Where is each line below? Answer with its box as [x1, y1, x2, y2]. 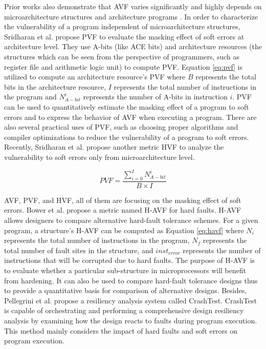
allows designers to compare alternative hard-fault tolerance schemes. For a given [4, 215, 258, 225]
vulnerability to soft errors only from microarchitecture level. [4, 151, 195, 162]
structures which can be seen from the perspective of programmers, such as [4, 51, 240, 61]
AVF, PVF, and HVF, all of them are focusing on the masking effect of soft [4, 194, 241, 205]
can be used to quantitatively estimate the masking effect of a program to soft [4, 101, 249, 112]
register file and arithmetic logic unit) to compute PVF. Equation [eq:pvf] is [4, 61, 243, 72]
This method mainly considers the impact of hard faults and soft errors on [4, 325, 238, 336]
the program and [4, 91, 57, 102]
